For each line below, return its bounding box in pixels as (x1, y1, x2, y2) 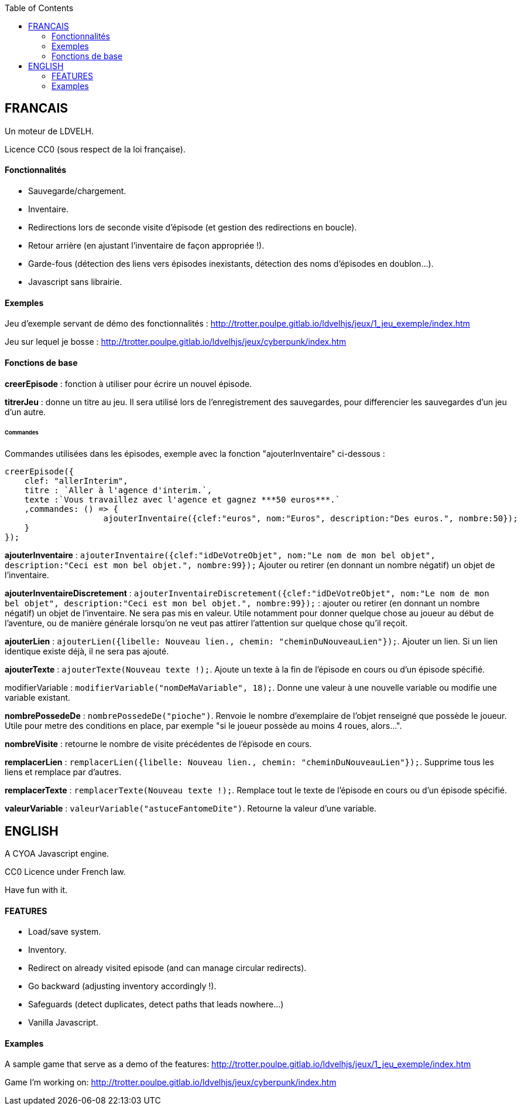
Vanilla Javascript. (28, 1017, 98, 1028)
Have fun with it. (5, 885, 68, 895)
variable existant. (5, 693, 71, 703)
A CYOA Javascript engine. (5, 848, 109, 859)
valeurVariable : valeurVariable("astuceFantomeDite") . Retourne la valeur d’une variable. (5, 803, 376, 814)
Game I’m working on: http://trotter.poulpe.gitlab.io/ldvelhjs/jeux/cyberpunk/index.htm (5, 1077, 337, 1088)
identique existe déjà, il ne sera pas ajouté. (5, 646, 169, 657)
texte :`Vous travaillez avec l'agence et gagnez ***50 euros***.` (24, 495, 341, 505)
